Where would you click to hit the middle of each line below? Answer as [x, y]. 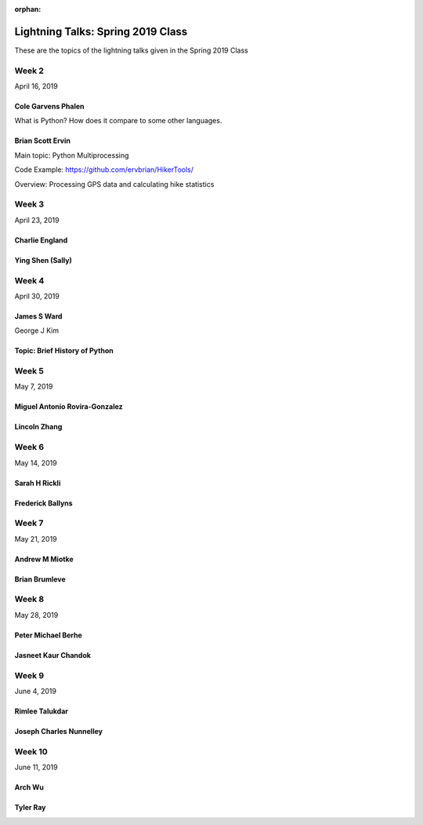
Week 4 [29, 280]
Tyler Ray [30, 808]
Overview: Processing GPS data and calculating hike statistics [114, 184]
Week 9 [29, 675]
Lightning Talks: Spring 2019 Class [101, 31]
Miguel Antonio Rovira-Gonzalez [69, 407]
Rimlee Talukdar [41, 711]
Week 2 [29, 71]
